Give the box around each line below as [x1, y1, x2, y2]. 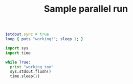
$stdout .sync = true [5, 32, 50, 37]
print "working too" [10, 64, 54, 69]
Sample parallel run [43, 3, 128, 15]
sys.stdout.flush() [10, 69, 52, 74]
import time [5, 50, 31, 55]
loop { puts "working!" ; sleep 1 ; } [5, 37, 83, 42]
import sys [5, 45, 29, 51]
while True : [5, 60, 31, 65]
